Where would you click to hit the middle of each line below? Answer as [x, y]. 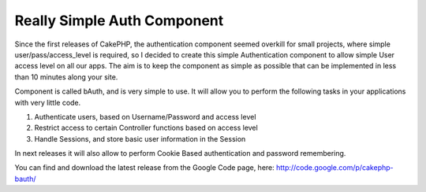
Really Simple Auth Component [119, 20]
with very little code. [48, 102]
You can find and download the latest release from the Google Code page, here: [145, 168]
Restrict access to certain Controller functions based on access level [146, 128]
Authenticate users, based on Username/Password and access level [145, 116]
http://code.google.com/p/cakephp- [335, 168]
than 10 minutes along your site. [66, 77]
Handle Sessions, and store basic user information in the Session [140, 138]
